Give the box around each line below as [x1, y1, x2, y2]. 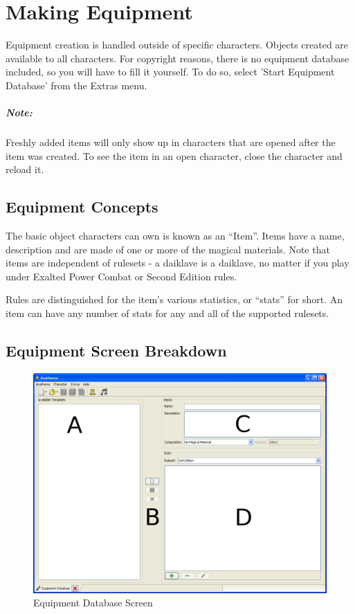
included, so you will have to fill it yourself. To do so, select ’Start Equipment [6, 64, 335, 79]
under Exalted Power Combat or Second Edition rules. [6, 269, 237, 283]
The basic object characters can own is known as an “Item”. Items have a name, [6, 228, 345, 243]
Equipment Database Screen [33, 595, 153, 610]
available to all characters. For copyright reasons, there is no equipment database [6, 51, 349, 65]
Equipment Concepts [6, 196, 158, 217]
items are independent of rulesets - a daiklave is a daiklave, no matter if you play [6, 255, 349, 270]
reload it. [6, 162, 44, 177]
